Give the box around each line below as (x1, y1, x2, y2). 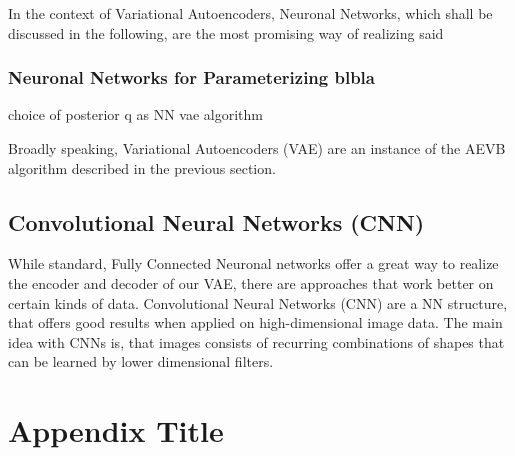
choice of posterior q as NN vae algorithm (8, 104, 263, 125)
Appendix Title (8, 410, 224, 451)
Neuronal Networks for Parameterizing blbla (8, 65, 375, 90)
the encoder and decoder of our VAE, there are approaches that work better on (8, 272, 494, 293)
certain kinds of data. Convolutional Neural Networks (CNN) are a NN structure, (8, 292, 508, 313)
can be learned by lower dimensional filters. (8, 351, 274, 372)
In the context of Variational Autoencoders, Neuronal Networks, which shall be (8, 3, 493, 23)
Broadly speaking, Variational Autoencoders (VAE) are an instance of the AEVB (8, 138, 506, 158)
